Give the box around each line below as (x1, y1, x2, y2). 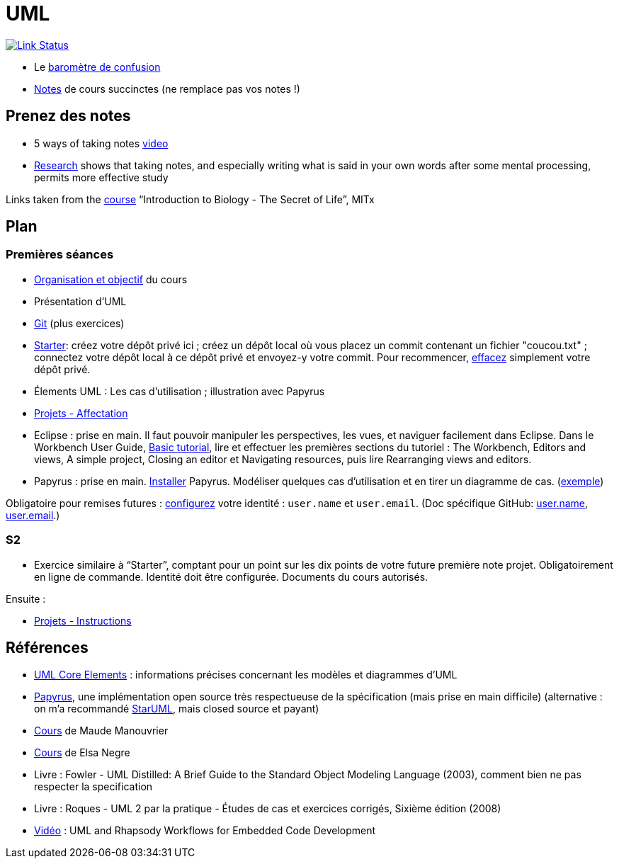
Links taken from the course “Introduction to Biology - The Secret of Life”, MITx (6, 193, 375, 205)
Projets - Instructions (34, 614, 132, 627)
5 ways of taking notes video (34, 137, 169, 149)
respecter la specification (34, 780, 153, 793)
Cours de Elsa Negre (34, 746, 130, 759)
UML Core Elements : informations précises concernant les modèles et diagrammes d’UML (34, 669, 458, 681)
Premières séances (6, 247, 114, 262)
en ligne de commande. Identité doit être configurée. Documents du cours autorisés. (34, 570, 428, 583)
